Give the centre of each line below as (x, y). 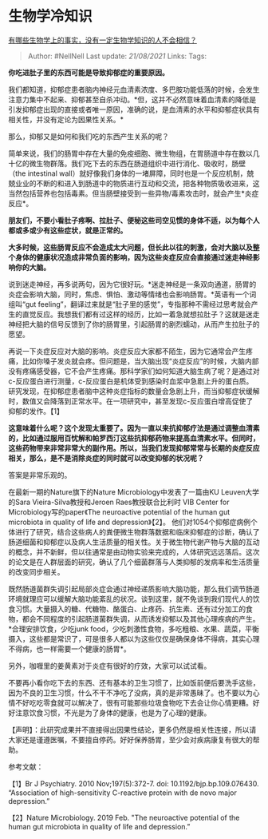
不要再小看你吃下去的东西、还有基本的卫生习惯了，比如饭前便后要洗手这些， (134, 682)
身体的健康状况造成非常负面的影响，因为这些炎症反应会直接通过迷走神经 (134, 257)
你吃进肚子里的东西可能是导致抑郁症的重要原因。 (89, 72)
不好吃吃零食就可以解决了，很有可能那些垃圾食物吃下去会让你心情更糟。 (134, 702)
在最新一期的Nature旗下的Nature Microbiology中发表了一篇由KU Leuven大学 (134, 491)
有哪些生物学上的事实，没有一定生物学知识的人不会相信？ (102, 40)
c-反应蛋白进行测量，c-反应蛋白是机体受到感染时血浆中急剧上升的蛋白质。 (131, 381)
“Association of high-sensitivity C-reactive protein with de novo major (123, 793)
